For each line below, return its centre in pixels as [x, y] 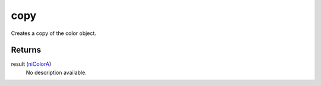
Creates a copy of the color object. [53, 33]
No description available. [56, 72]
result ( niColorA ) [31, 64]
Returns [26, 50]
